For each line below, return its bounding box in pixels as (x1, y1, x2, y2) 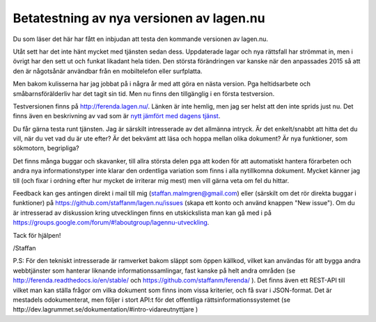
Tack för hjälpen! (13, 231, 61, 239)
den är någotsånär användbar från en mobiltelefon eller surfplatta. (13, 67, 203, 75)
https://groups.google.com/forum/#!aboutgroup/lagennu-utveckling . (13, 218, 210, 227)
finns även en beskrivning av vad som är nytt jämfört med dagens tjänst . (13, 112, 221, 120)
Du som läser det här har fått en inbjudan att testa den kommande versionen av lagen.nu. (13, 35, 268, 43)
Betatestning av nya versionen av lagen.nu (13, 10, 265, 26)
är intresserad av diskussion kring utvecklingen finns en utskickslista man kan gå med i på (13, 209, 272, 217)
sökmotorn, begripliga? (13, 144, 79, 152)
